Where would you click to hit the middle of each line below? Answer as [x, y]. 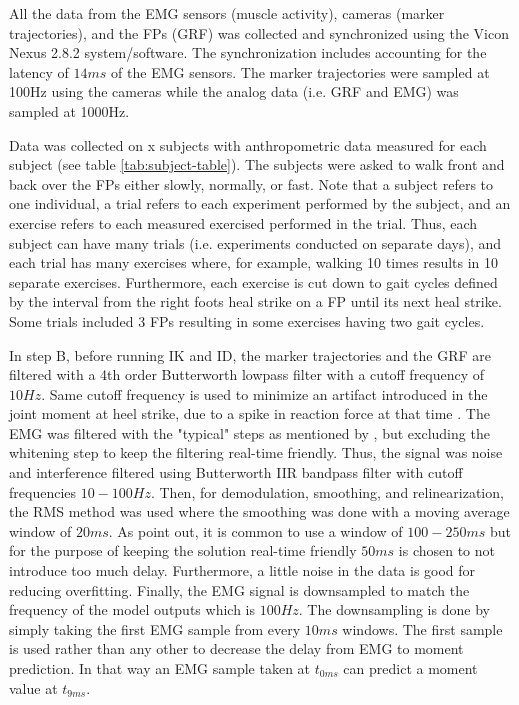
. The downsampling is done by [394, 609]
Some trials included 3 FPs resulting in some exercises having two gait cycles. [247, 320]
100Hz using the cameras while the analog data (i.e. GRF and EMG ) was [234, 91]
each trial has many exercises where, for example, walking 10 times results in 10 [254, 262]
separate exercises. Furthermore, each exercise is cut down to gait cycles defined [253, 281]
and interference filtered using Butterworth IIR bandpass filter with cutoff [236, 472]
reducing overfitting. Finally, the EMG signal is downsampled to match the [239, 589]
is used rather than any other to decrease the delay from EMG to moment [236, 648]
